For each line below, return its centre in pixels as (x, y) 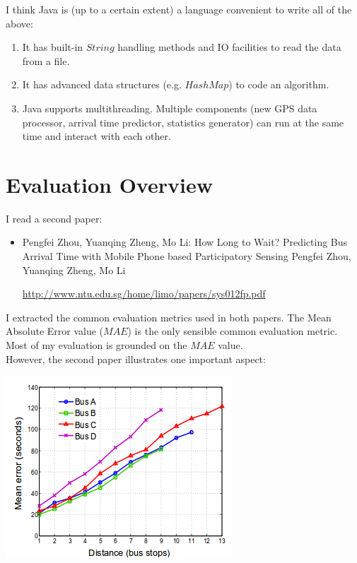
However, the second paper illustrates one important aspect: (136, 358)
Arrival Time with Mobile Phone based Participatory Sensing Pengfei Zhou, (187, 256)
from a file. (46, 60)
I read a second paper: (54, 218)
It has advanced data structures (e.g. (102, 84)
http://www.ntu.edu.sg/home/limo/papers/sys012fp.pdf (144, 294)
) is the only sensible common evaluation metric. (233, 331)
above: (19, 23)
